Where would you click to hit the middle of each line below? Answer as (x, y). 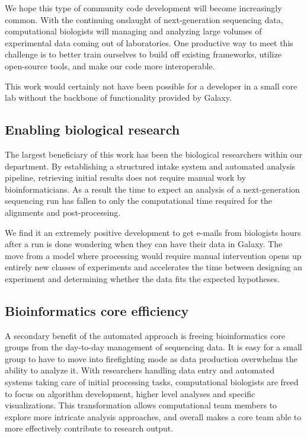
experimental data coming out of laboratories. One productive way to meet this (149, 42)
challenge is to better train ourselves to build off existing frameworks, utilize (143, 54)
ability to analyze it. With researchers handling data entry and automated (140, 370)
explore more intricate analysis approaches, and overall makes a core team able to (153, 416)
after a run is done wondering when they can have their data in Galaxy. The (144, 244)
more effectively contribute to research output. (89, 428)
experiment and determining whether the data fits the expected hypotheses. (142, 278)
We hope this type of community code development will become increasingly (143, 8)
